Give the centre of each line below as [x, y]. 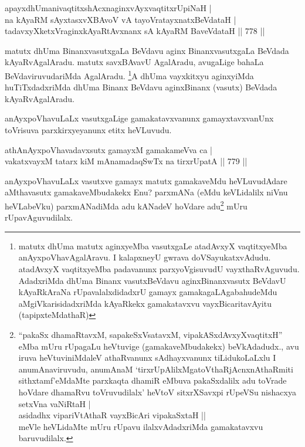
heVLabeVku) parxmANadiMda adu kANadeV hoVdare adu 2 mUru [126, 205]
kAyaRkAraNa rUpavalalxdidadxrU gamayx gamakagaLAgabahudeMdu [148, 292]
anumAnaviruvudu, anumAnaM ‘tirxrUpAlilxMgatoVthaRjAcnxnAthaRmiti [156, 369]
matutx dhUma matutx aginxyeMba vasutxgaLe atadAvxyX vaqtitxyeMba [153, 245]
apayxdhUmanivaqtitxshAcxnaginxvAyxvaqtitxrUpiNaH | [108, 8]
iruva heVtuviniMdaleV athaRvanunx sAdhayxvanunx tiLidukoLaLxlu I [147, 358]
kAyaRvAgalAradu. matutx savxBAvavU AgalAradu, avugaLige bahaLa [134, 62]
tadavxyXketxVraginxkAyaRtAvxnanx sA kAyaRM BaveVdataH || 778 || [135, 31]
